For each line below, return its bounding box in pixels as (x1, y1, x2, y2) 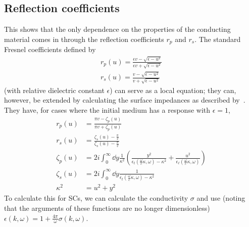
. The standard (194, 33, 241, 44)
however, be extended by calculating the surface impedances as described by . (4, 95, 245, 105)
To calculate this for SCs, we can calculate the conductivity (4, 193, 188, 203)
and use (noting (196, 193, 245, 203)
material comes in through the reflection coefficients (4, 33, 164, 44)
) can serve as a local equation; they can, (110, 84, 236, 95)
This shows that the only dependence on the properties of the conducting (4, 24, 231, 34)
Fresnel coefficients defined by (4, 44, 96, 55)
